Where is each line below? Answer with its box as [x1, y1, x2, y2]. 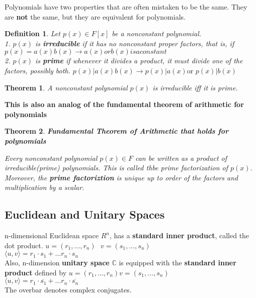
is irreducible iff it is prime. [152, 82, 238, 92]
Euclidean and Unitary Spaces [5, 207, 165, 222]
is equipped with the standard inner [119, 257, 236, 268]
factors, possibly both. [5, 65, 70, 75]
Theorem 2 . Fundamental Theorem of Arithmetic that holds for [5, 126, 229, 136]
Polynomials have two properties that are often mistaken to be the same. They [5, 2, 247, 12]
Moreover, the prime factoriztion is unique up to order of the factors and [5, 172, 238, 182]
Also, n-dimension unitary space [5, 257, 110, 268]
